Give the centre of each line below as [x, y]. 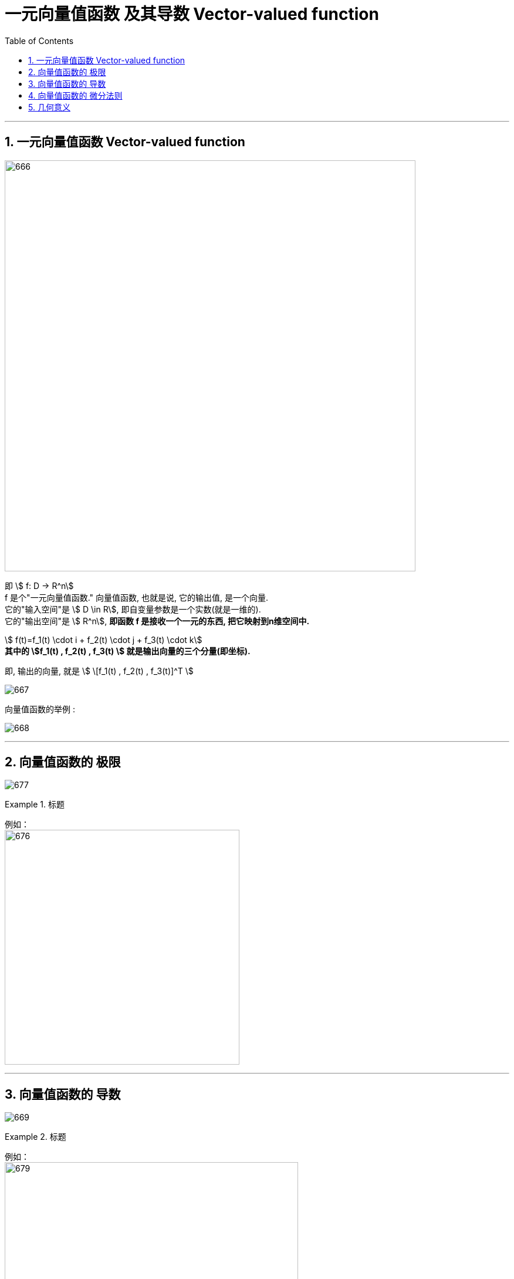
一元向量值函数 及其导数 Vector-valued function [192, 14]
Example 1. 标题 [35, 805]
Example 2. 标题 [35, 1137]
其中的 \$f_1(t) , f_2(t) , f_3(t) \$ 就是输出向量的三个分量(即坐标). [128, 651]
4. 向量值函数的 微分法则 [75, 95]
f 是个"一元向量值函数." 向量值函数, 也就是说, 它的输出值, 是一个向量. [136, 597]
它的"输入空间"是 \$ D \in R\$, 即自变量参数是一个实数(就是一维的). [133, 609]
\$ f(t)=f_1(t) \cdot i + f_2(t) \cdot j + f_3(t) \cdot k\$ [104, 639]
